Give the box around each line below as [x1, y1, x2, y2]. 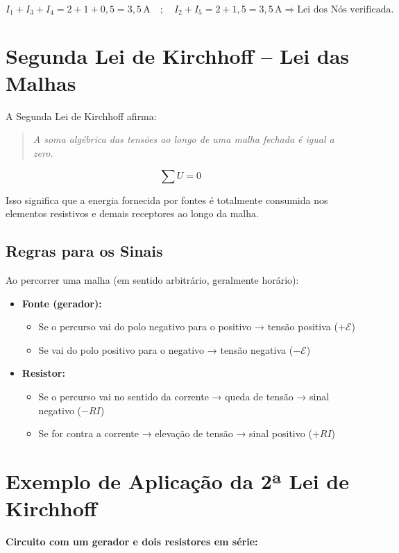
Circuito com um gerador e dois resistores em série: [6, 534, 258, 548]
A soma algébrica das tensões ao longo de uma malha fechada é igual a [33, 132, 334, 146]
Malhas [6, 68, 76, 96]
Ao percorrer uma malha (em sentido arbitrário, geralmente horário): [6, 272, 299, 287]
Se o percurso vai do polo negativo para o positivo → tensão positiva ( [38, 319, 338, 334]
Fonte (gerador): [22, 296, 102, 310]
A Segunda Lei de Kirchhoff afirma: [6, 108, 157, 123]
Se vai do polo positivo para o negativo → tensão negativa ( [38, 342, 294, 357]
